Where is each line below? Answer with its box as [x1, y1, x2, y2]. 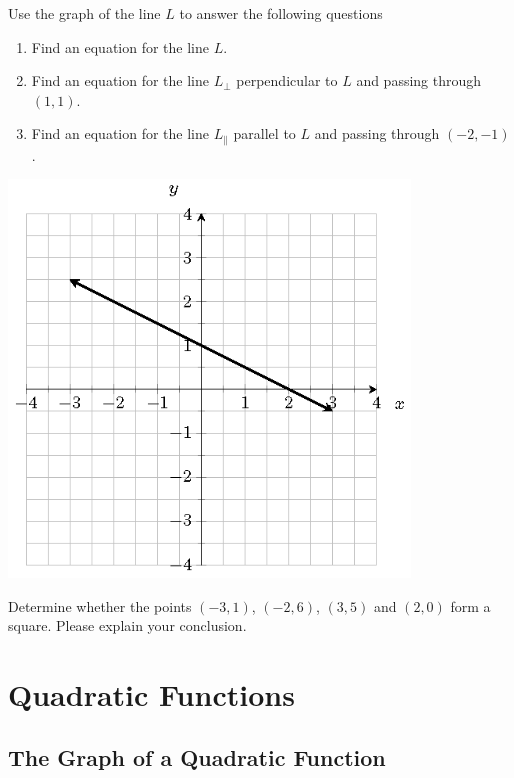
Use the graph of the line [8, 3, 161, 23]
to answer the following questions [179, 3, 383, 23]
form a [450, 595, 491, 616]
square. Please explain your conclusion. [8, 615, 247, 636]
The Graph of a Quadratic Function [8, 742, 386, 773]
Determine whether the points [8, 595, 192, 616]
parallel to [233, 123, 296, 144]
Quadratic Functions [8, 673, 295, 714]
